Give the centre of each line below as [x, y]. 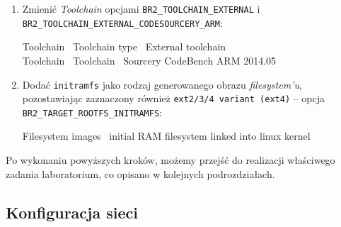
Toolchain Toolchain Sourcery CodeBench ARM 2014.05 [149, 60]
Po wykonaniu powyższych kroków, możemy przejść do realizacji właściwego [170, 160]
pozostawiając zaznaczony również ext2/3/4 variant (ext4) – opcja [174, 98]
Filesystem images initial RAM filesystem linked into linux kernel [166, 136]
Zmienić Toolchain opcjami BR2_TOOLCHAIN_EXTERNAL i [141, 9]
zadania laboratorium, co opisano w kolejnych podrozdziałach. [140, 173]
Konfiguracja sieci [72, 212]
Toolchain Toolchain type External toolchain [124, 46]
